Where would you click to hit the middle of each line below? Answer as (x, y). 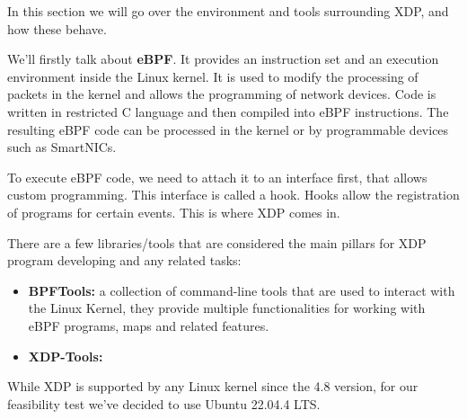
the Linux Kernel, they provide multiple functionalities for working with (227, 308)
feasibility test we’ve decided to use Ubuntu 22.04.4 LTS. (164, 403)
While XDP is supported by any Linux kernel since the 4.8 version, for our (213, 386)
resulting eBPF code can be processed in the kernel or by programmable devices (228, 129)
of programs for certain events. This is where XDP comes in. (174, 212)
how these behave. (57, 28)
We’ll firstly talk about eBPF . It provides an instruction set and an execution (223, 59)
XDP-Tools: (66, 356)
